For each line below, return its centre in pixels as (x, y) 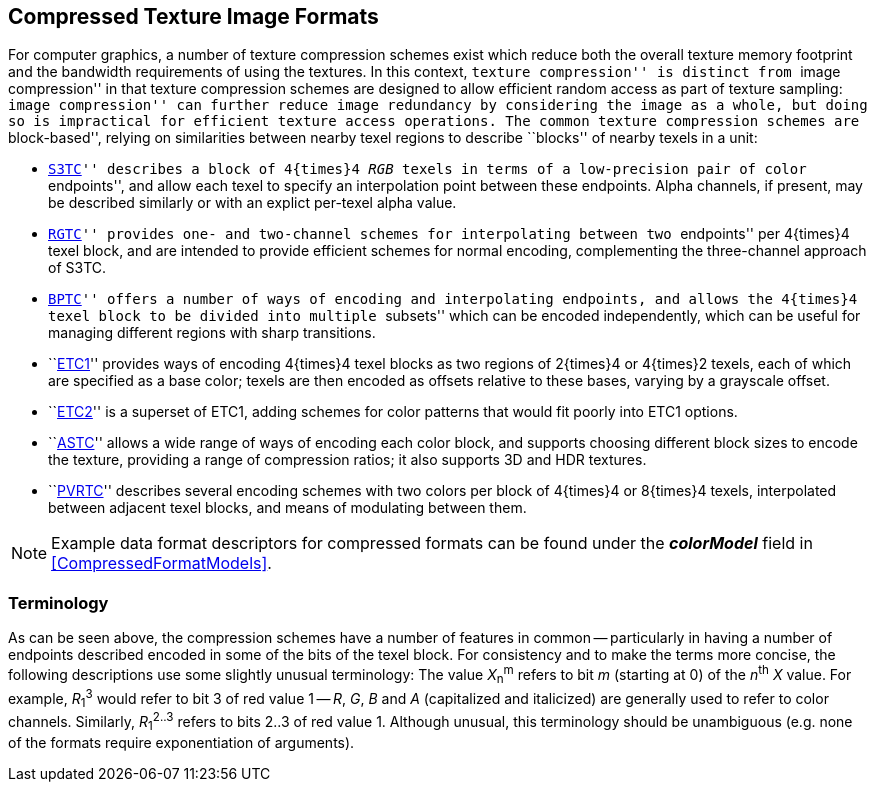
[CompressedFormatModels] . (161, 563)
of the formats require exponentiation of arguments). (181, 742)
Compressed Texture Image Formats (193, 16)
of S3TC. (77, 268)
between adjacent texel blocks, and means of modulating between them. (287, 508)
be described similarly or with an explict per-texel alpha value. (252, 203)
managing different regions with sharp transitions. (212, 333)
